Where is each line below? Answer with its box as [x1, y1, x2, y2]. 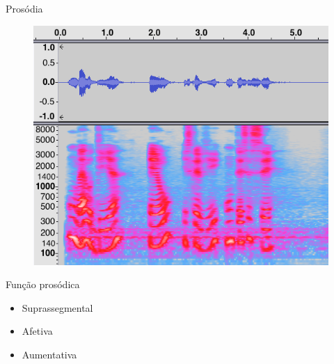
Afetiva [22, 324, 53, 338]
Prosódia [6, 1, 43, 15]
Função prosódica [6, 277, 80, 292]
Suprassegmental [22, 300, 93, 315]
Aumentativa [22, 347, 77, 361]
